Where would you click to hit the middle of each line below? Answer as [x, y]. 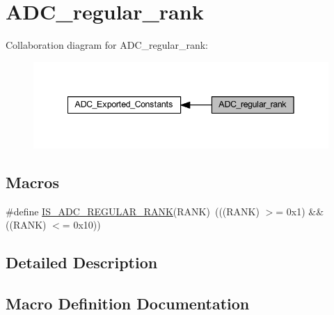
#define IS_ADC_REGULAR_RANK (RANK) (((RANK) [133, 211]
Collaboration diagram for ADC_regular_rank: [107, 45]
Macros [32, 182]
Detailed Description [82, 262]
